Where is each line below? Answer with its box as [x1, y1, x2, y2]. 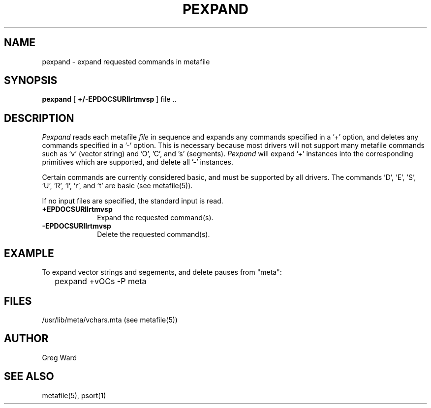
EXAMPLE [4, 247, 54, 260]
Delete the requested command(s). [97, 230, 210, 239]
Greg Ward [42, 353, 77, 362]
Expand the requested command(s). [97, 213, 214, 222]
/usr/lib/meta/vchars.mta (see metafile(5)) [42, 315, 178, 324]
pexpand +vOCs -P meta [55, 276, 147, 287]
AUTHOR [4, 332, 49, 345]
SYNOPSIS [4, 74, 58, 87]
